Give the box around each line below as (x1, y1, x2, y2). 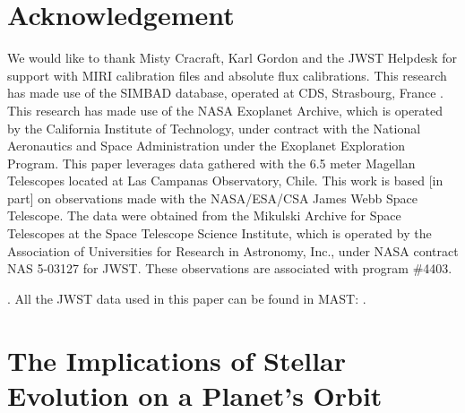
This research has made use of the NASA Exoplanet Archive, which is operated (7, 100, 443, 119)
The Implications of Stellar (7, 341, 347, 378)
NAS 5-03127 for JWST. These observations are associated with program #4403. (7, 259, 452, 278)
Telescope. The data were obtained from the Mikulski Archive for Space (7, 206, 401, 225)
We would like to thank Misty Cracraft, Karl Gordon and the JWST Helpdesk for (7, 48, 457, 67)
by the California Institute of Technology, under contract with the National (7, 118, 421, 137)
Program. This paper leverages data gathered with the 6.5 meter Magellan (7, 153, 416, 172)
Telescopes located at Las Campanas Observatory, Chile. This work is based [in (7, 171, 443, 190)
